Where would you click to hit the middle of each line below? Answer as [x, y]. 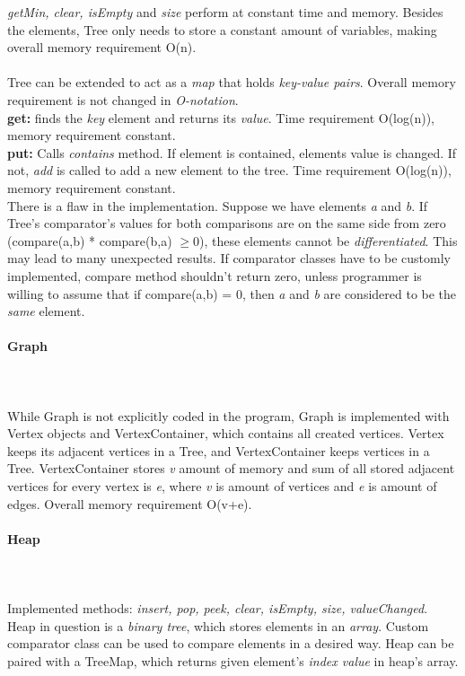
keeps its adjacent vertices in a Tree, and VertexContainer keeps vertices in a [219, 450]
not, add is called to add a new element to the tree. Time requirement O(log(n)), [229, 170]
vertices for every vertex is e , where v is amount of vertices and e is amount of [222, 486]
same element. [46, 311]
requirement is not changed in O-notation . [123, 99]
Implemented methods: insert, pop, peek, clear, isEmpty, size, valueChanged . [218, 608]
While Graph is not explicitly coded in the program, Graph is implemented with [228, 415]
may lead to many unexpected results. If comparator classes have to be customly [229, 258]
